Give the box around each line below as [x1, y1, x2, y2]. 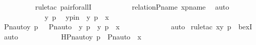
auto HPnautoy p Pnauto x [4, 31, 141, 41]
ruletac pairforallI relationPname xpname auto [35, 2, 229, 12]
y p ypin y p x [45, 11, 109, 22]
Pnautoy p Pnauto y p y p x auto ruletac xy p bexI [4, 21, 252, 32]
